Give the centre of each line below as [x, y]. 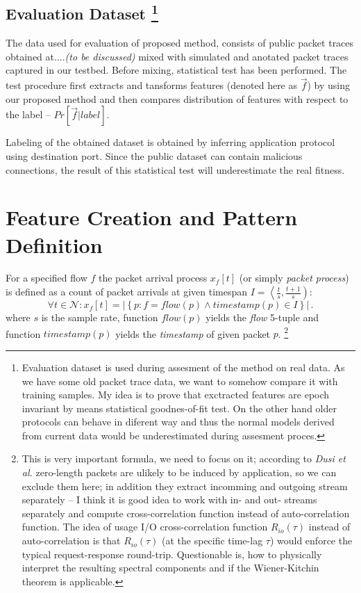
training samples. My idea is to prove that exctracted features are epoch [176, 395]
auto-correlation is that [71, 541]
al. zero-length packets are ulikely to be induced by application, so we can [179, 472]
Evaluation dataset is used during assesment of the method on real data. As [183, 367]
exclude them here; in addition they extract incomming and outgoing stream [185, 486]
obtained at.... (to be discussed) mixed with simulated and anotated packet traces [177, 56]
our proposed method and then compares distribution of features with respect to [177, 98]
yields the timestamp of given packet [193, 333]
